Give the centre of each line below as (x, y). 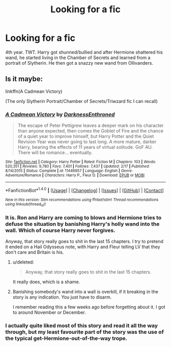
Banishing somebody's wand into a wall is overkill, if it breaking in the (85, 292)
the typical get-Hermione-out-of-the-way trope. (66, 338)
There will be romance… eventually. (55, 153)
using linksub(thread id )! (26, 204)
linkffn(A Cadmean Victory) (34, 91)
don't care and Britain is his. (35, 252)
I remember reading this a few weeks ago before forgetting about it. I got (89, 307)
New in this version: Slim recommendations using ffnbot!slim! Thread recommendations (82, 200)
